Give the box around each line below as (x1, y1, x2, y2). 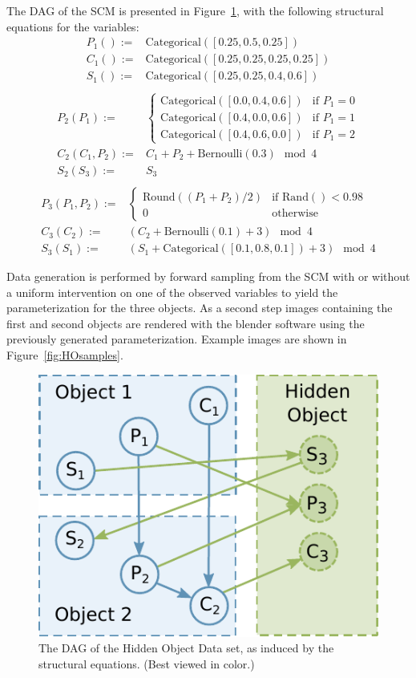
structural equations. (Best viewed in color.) (38, 655, 255, 672)
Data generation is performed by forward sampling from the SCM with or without (6, 268, 410, 285)
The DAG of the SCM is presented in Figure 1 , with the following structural (6, 2, 384, 18)
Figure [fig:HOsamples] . (6, 347, 123, 363)
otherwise (272, 208, 318, 220)
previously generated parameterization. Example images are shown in (6, 331, 347, 347)
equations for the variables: (6, 18, 139, 35)
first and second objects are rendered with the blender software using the (6, 315, 365, 331)
